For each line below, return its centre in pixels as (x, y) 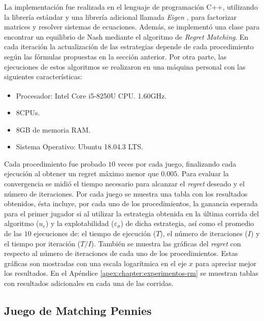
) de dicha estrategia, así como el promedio (187, 223)
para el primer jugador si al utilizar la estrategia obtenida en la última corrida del (131, 213)
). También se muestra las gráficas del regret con (166, 243)
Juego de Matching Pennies (78, 310)
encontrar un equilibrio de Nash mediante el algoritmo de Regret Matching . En (126, 36)
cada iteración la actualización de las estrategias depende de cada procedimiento (129, 46)
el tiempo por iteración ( (42, 243)
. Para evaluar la (203, 173)
